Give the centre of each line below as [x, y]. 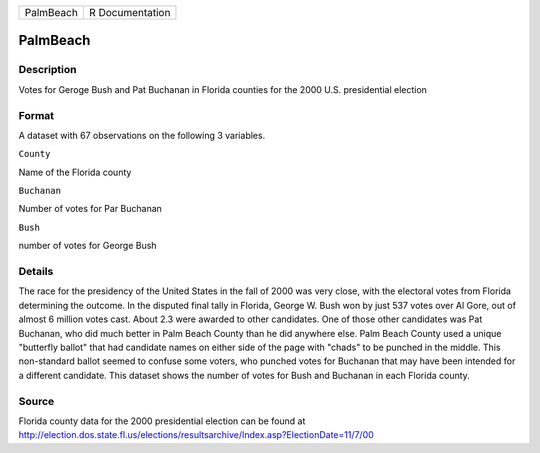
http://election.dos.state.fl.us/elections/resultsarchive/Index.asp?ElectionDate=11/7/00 [196, 435]
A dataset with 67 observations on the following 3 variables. [142, 135]
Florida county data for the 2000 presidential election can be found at [162, 421]
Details [36, 272]
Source [36, 401]
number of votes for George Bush [87, 246]
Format [36, 115]
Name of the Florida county [75, 172]
